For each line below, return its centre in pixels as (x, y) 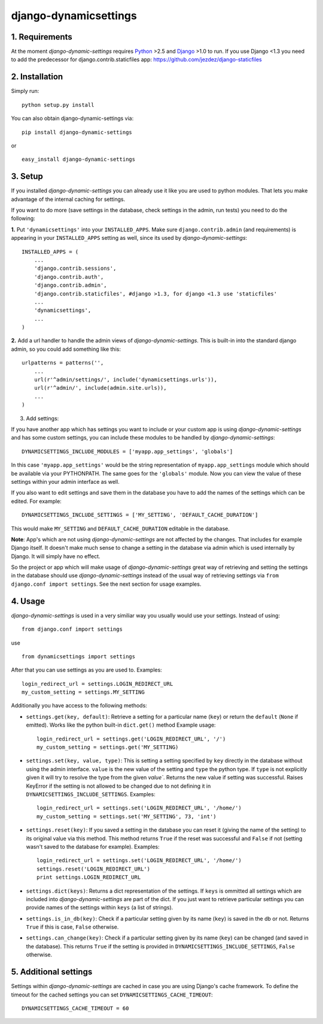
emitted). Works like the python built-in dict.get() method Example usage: (121, 725)
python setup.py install (58, 105)
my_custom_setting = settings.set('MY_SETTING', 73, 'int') (127, 816)
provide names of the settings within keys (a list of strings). (100, 908)
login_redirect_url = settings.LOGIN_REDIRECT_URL (97, 684)
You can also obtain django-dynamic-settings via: (72, 118)
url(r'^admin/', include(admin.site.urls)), (100, 388)
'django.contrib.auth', (69, 277)
